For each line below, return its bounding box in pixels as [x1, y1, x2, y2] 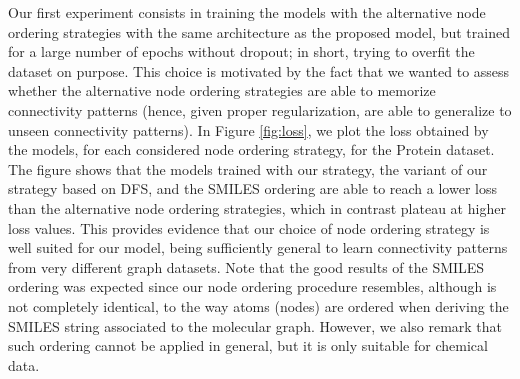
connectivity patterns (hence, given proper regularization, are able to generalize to [8, 99, 512, 120]
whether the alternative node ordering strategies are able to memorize [8, 80, 436, 101]
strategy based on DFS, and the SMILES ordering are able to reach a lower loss [8, 178, 497, 199]
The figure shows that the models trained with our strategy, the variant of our [8, 158, 488, 179]
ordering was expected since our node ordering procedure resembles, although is [8, 276, 497, 297]
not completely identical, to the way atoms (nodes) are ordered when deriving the [8, 295, 509, 316]
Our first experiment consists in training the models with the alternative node [8, 2, 486, 22]
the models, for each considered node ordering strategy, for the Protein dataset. [8, 139, 495, 160]
